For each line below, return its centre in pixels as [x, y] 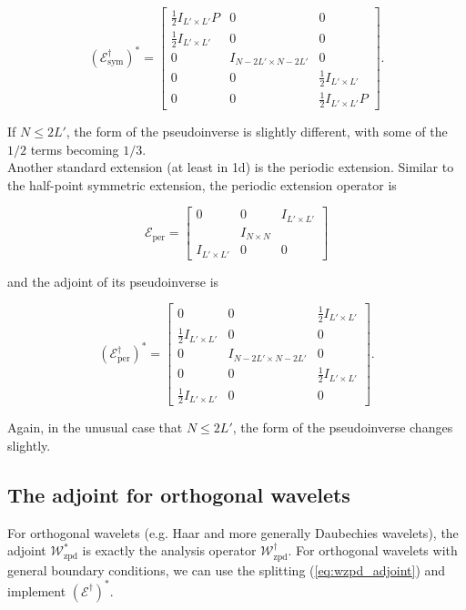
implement [37, 590]
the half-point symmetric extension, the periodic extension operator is [202, 184]
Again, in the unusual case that [95, 427]
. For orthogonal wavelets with [373, 550]
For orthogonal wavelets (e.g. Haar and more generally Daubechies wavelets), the [233, 532]
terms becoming [75, 149]
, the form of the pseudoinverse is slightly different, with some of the [257, 131]
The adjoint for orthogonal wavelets [179, 495]
